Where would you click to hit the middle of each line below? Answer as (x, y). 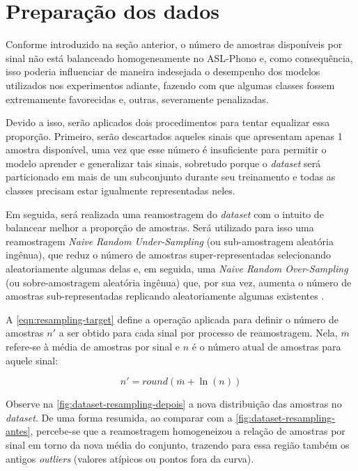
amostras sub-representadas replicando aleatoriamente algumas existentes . (165, 296)
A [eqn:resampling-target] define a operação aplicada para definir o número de (172, 319)
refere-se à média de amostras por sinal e (93, 346)
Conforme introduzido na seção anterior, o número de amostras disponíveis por (174, 44)
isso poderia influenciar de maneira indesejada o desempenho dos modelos (163, 71)
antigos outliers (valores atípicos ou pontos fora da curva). (130, 458)
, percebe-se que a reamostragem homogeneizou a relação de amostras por (188, 431)
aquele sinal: (32, 360)
